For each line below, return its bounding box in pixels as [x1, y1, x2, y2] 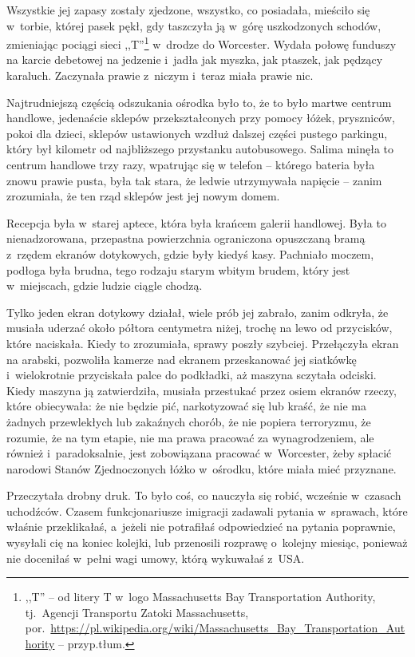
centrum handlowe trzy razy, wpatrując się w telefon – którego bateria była [6, 156, 375, 172]
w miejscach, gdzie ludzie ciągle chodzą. [6, 277, 203, 294]
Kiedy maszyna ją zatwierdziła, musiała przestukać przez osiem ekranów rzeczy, [6, 382, 397, 398]
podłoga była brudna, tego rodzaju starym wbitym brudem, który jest [6, 261, 350, 278]
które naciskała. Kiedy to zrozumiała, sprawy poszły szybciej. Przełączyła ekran [6, 334, 399, 351]
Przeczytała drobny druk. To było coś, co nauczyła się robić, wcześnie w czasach [6, 487, 401, 504]
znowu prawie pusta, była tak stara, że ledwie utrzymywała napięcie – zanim [6, 172, 382, 188]
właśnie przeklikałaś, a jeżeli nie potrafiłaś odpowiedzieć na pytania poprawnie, [6, 518, 396, 535]
